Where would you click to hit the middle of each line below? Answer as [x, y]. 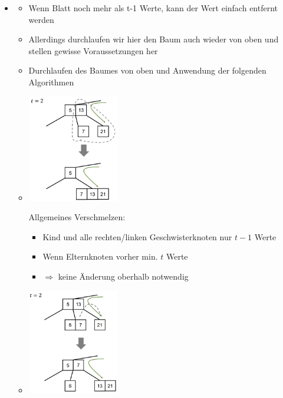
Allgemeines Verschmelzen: [77, 217]
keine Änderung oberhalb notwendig [123, 276]
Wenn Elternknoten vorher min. [100, 256]
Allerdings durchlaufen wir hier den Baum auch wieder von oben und [154, 39]
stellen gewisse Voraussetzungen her [93, 50]
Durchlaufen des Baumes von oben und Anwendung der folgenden [147, 70]
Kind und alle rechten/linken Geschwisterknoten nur [137, 236]
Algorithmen [51, 82]
